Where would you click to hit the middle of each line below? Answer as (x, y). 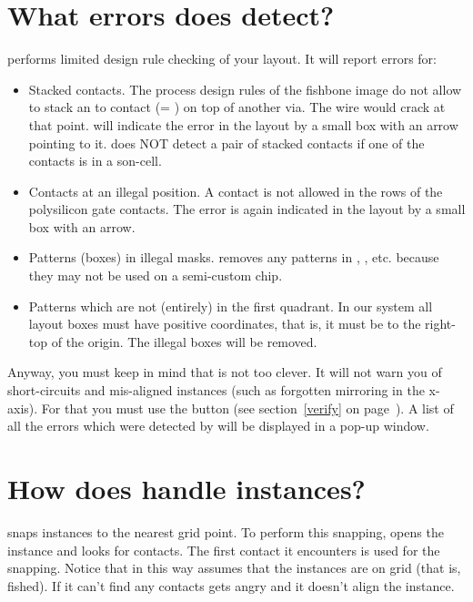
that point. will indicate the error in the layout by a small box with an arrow (243, 124)
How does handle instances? (186, 488)
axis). (23, 408)
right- (440, 324)
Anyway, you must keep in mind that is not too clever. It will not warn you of (225, 372)
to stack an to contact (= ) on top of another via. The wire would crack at (237, 107)
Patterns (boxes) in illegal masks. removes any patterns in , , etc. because (234, 257)
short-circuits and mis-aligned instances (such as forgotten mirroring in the (216, 390)
